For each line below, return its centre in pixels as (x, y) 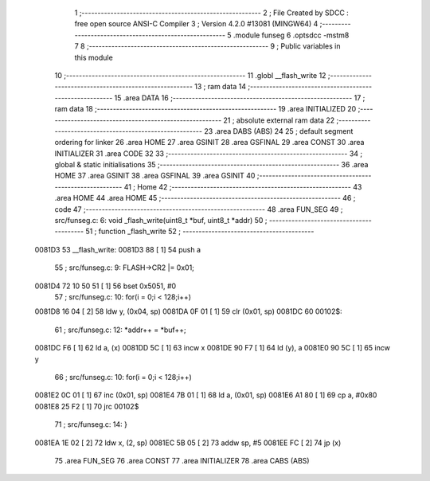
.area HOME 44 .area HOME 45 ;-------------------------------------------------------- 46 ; (205, 198)
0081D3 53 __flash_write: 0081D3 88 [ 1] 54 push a (118, 249)
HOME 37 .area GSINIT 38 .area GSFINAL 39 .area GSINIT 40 (155, 176)
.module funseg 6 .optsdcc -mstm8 (291, 35)
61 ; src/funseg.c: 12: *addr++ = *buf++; (120, 330)
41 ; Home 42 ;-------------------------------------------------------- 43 (243, 186)
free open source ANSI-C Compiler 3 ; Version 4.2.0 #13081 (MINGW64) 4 (196, 24)
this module (94, 57)
